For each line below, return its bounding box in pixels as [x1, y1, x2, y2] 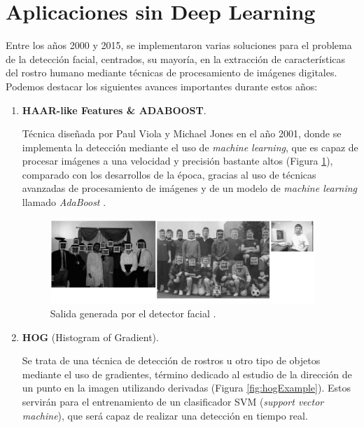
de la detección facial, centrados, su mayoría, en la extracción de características [6, 51, 345, 66]
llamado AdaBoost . [22, 195, 106, 209]
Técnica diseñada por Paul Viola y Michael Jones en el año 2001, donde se [22, 126, 342, 141]
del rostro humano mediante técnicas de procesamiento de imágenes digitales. [6, 65, 337, 80]
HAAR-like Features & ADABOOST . [22, 102, 206, 117]
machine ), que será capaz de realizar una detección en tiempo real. [22, 408, 308, 422]
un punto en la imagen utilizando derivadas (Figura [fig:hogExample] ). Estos [22, 380, 351, 395]
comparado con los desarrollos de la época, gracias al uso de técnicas [22, 167, 316, 181]
